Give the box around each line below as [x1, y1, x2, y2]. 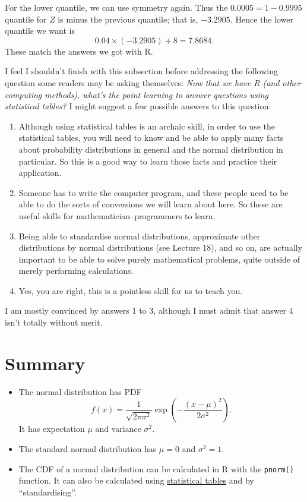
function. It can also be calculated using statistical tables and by [18, 474, 254, 487]
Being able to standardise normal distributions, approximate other [18, 229, 261, 242]
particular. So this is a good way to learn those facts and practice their [18, 154, 277, 167]
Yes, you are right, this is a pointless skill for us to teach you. [18, 284, 243, 296]
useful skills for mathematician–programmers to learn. [18, 209, 216, 222]
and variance [95, 422, 141, 435]
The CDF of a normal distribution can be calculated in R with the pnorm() [18, 462, 294, 475]
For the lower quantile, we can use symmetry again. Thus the [5, 1, 228, 13]
